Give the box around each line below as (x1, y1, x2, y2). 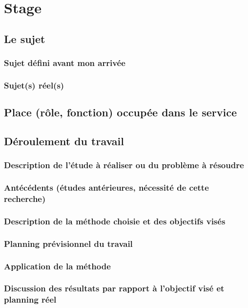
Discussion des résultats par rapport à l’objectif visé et (4, 282, 225, 294)
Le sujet (4, 31, 45, 46)
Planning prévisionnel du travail (4, 237, 133, 249)
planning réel (4, 293, 57, 306)
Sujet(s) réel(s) (4, 79, 64, 91)
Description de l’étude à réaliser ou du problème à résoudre (4, 159, 244, 171)
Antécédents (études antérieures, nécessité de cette (4, 181, 209, 194)
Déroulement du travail (4, 133, 124, 149)
